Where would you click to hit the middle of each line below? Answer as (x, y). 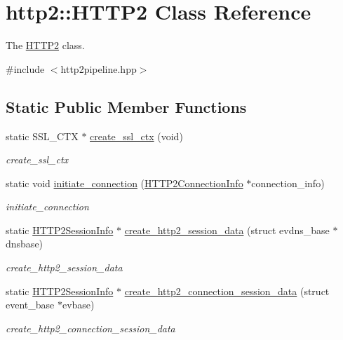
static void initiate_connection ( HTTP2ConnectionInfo (125, 183)
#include (25, 68)
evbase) (78, 305)
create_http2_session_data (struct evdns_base (227, 230)
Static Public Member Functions (126, 106)
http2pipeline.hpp (99, 68)
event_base (30, 305)
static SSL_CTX (42, 136)
